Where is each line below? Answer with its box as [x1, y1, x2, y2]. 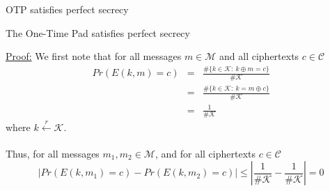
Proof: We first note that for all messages [6, 49, 182, 63]
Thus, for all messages [6, 146, 100, 160]
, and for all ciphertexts [155, 146, 256, 160]
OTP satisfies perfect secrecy [6, 2, 129, 16]
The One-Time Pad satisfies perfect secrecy [6, 25, 190, 40]
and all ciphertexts [219, 49, 299, 63]
